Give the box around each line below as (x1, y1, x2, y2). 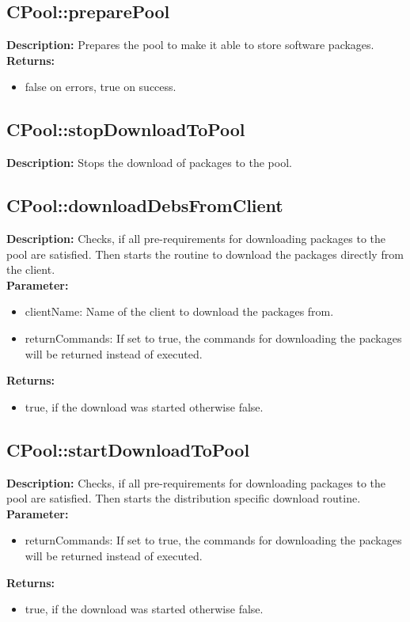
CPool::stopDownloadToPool (6, 117, 245, 142)
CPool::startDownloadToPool (6, 437, 250, 461)
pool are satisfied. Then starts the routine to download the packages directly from (6, 245, 404, 262)
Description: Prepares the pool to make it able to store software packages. (6, 36, 374, 53)
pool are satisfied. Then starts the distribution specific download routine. (6, 490, 361, 506)
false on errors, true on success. (25, 78, 177, 95)
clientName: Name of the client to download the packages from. (25, 303, 334, 320)
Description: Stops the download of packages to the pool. (6, 154, 292, 171)
